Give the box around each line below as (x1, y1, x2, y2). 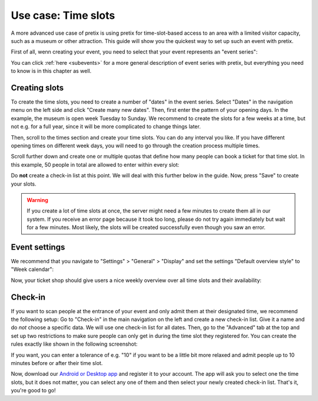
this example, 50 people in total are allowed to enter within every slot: (11, 161, 180, 168)
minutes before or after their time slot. (11, 360, 103, 367)
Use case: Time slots (11, 9, 115, 22)
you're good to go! (11, 387, 56, 394)
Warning (26, 196, 48, 203)
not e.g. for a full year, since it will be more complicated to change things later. (11, 123, 201, 130)
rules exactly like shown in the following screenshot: (11, 340, 138, 347)
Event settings (11, 242, 65, 252)
